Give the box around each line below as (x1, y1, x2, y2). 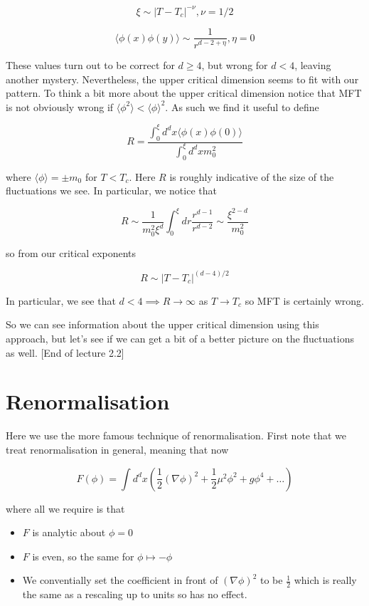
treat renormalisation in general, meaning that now (6, 442, 229, 456)
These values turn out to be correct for (6, 57, 175, 72)
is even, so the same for (32, 548, 134, 563)
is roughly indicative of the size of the (169, 169, 334, 184)
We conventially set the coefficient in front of (22, 573, 218, 587)
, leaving (294, 57, 331, 72)
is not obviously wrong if (6, 99, 114, 114)
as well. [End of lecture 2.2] (6, 345, 124, 360)
